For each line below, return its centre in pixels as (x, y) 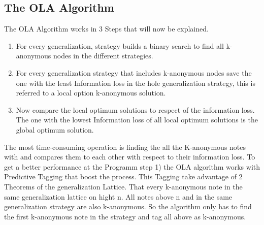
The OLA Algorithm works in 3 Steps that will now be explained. (106, 29)
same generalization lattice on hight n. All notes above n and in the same (118, 196)
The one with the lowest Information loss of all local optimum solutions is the (137, 120)
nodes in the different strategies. (103, 56)
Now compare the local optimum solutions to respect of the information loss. (135, 109)
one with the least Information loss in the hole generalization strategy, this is (136, 83)
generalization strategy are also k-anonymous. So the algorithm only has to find (128, 206)
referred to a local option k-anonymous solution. (91, 93)
